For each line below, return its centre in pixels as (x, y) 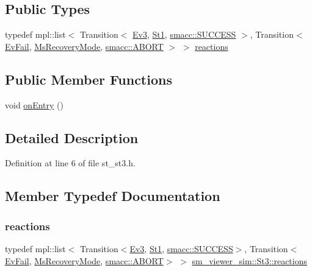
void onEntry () (34, 104)
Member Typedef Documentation (113, 196)
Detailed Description (72, 137)
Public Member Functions (89, 79)
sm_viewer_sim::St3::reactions (249, 260)
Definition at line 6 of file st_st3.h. (70, 163)
